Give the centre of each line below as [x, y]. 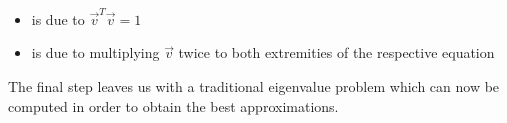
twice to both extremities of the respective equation [336, 52]
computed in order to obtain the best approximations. [173, 105]
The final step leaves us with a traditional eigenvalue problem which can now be [254, 85]
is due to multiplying [95, 52]
